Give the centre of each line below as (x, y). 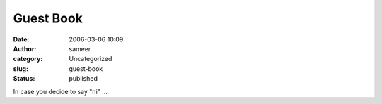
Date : (21, 39)
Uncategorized (91, 59)
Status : (24, 79)
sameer (80, 48)
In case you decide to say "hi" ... (60, 91)
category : (28, 59)
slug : (21, 69)
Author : (25, 48)
